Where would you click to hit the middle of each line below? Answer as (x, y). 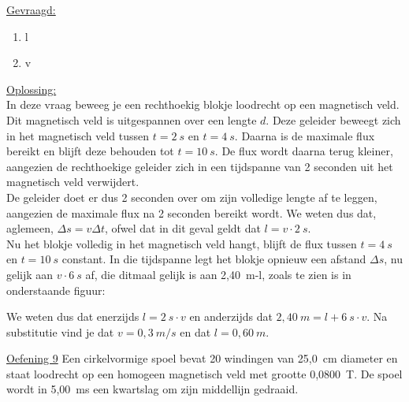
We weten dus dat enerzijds (73, 316)
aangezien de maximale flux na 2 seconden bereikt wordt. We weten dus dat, (191, 212)
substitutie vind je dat (60, 331)
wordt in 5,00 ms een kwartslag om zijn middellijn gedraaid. (152, 389)
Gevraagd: (31, 9)
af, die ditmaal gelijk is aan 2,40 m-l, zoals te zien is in (218, 274)
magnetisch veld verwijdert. (73, 182)
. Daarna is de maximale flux (305, 135)
